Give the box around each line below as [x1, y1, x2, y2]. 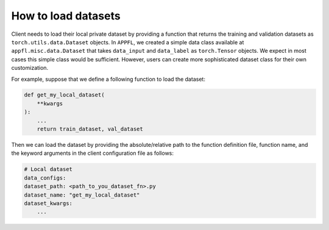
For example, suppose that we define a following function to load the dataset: [11, 75, 205, 83]
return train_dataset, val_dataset [37, 126, 143, 133]
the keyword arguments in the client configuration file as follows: [11, 149, 174, 157]
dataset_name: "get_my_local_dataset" [24, 191, 140, 198]
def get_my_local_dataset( [24, 92, 105, 98]
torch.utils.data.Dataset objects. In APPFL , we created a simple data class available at [11, 38, 244, 46]
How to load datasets [11, 9, 121, 22]
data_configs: [24, 174, 66, 181]
